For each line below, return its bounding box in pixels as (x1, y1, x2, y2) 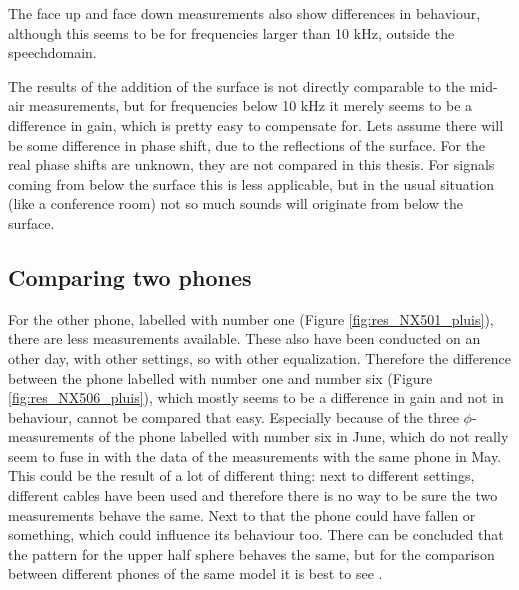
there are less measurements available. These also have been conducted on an (8, 328, 481, 349)
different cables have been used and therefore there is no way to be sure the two (8, 485, 498, 506)
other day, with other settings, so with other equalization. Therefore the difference (8, 347, 511, 368)
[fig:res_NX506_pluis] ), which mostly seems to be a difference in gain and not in (8, 387, 504, 408)
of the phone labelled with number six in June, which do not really (98, 426, 509, 447)
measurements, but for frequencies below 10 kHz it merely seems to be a (29, 95, 473, 116)
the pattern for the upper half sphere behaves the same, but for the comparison (8, 543, 495, 564)
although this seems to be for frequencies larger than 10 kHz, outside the (8, 22, 455, 43)
